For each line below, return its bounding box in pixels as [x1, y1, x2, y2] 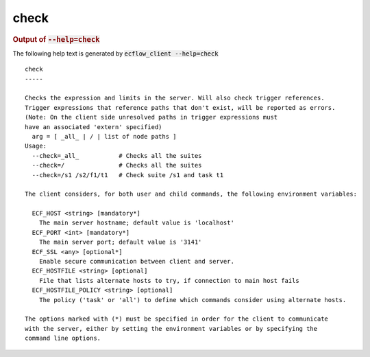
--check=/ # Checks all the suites [32, 161, 202, 170]
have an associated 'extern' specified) [25, 123, 162, 130]
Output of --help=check [12, 34, 100, 44]
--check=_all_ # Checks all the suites [32, 152, 202, 159]
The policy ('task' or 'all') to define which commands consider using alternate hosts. [38, 296, 347, 303]
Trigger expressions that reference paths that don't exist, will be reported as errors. [25, 104, 336, 111]
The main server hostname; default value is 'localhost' [38, 219, 234, 227]
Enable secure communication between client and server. [38, 257, 234, 266]
